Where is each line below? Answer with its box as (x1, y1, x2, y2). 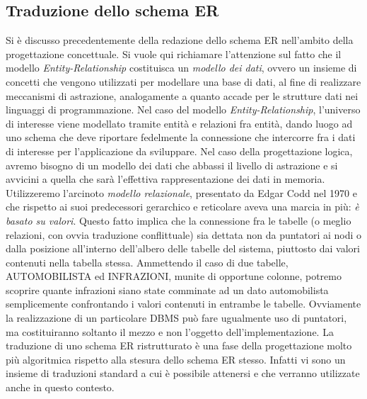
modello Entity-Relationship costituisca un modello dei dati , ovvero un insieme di (6, 60, 357, 75)
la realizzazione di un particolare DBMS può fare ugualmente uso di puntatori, (6, 310, 347, 325)
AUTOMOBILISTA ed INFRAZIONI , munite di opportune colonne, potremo (6, 269, 342, 283)
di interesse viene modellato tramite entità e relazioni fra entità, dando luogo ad (6, 116, 353, 130)
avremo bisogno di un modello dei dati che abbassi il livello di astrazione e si (6, 157, 338, 172)
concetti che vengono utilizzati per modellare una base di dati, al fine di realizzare (6, 74, 361, 89)
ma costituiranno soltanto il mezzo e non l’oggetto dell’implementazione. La (6, 324, 334, 339)
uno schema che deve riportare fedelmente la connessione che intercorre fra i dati (6, 130, 356, 145)
